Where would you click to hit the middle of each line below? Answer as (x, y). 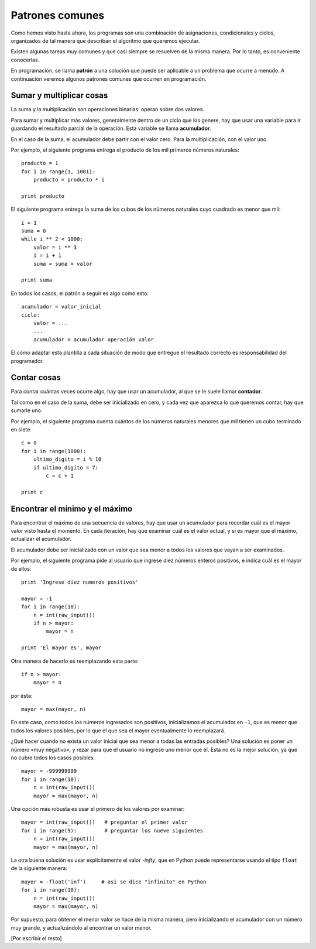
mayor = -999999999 (49, 771)
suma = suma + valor (63, 264)
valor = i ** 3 (55, 247)
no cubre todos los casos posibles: (53, 758)
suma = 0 (34, 231)
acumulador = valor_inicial (61, 307)
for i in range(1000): (54, 451)
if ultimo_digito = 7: (66, 467)
